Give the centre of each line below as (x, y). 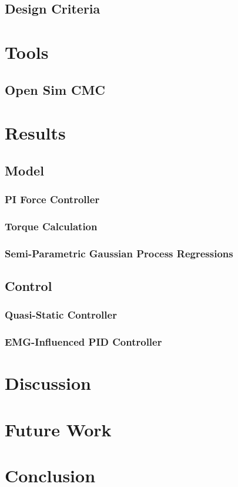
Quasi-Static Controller (61, 315)
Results (35, 133)
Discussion (48, 383)
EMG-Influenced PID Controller (83, 342)
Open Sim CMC (55, 89)
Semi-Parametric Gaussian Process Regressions (119, 253)
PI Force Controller (52, 199)
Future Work (58, 429)
